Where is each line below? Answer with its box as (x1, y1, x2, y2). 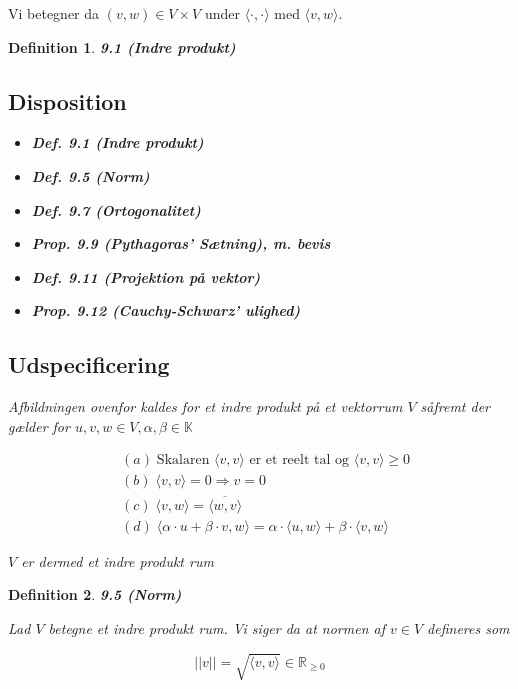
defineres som (427, 617, 510, 638)
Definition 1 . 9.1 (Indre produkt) (8, 36, 236, 57)
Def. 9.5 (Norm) (31, 165, 150, 186)
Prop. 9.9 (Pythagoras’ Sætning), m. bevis (31, 233, 331, 254)
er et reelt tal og (249, 453, 350, 468)
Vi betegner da (8, 3, 100, 23)
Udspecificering (8, 349, 170, 380)
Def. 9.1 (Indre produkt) (31, 132, 204, 153)
